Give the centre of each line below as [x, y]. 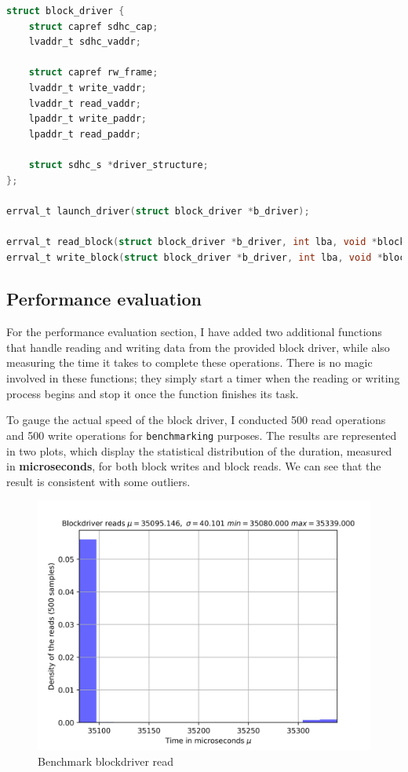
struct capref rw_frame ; [93, 73]
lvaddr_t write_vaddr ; [87, 88]
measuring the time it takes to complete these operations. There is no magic [189, 362]
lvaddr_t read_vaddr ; [85, 103]
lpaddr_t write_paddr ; [87, 119]
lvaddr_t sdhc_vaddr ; [85, 42]
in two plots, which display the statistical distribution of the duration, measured [199, 450]
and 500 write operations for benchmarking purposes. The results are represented [202, 435]
